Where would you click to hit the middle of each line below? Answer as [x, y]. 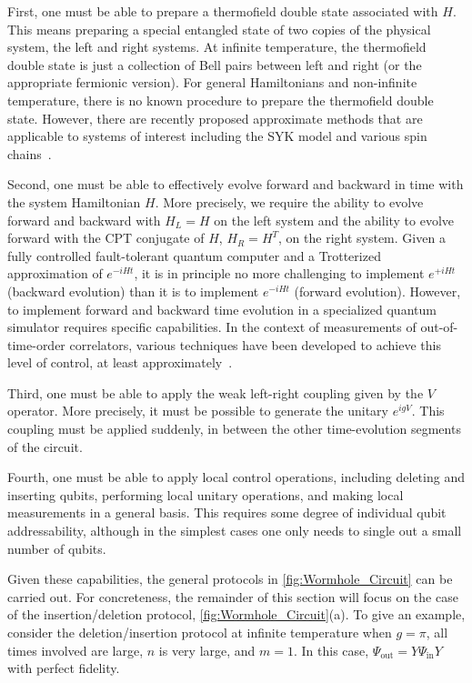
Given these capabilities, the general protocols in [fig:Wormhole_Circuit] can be [230, 579]
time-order [36, 344]
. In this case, [331, 650]
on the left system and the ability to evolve [334, 220]
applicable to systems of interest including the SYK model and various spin [217, 136]
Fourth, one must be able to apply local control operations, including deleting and [236, 477]
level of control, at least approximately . [120, 362]
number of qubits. [57, 548]
